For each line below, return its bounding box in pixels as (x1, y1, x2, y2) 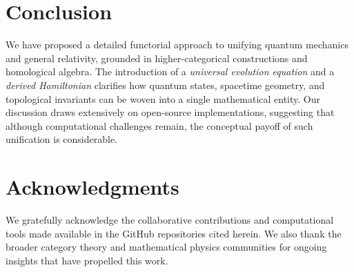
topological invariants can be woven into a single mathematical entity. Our (6, 91, 321, 106)
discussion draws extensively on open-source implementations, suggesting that (6, 105, 335, 119)
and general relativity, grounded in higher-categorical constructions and (6, 50, 308, 65)
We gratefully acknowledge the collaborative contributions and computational (6, 213, 334, 226)
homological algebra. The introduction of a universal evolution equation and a (6, 64, 335, 79)
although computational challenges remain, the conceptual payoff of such (6, 118, 313, 133)
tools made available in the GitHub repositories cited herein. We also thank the (6, 226, 342, 240)
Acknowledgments (6, 173, 179, 201)
